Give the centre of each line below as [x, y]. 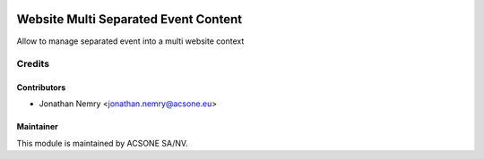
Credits [33, 64]
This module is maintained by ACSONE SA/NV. [102, 143]
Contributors [41, 88]
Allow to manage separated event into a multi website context [130, 41]
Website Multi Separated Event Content [129, 19]
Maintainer [37, 127]
